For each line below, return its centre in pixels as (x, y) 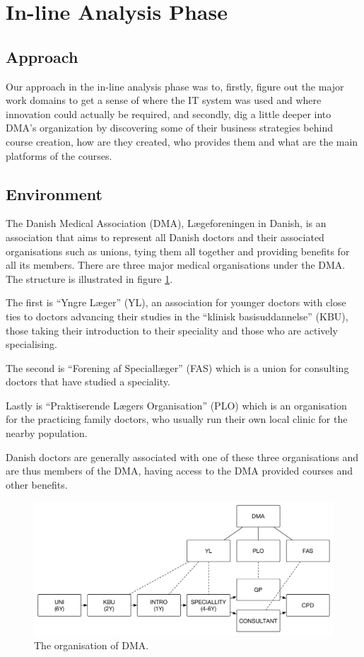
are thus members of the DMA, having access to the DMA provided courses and (179, 471)
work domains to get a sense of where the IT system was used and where (164, 100)
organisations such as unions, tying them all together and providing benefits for (178, 251)
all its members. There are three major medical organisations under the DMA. (176, 265)
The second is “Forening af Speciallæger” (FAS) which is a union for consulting (177, 367)
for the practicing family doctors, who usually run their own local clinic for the (177, 419)
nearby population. (47, 433)
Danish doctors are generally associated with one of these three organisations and (182, 457)
